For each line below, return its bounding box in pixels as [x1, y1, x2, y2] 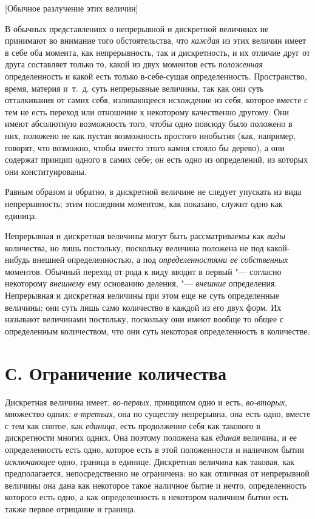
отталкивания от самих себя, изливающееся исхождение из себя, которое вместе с [5, 93, 308, 106]
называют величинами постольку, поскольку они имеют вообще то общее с [5, 313, 284, 325]
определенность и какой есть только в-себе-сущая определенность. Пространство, [5, 69, 307, 82]
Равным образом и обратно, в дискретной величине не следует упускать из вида [5, 185, 302, 198]
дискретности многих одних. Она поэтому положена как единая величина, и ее [5, 431, 297, 444]
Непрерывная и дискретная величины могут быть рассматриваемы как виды [5, 229, 285, 242]
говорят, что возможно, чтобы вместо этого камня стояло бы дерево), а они [5, 141, 285, 154]
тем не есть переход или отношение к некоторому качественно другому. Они [5, 105, 290, 118]
